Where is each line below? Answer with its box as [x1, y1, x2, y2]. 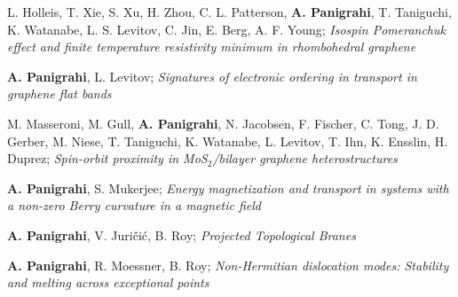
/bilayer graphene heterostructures [212, 149, 398, 168]
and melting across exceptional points [7, 273, 209, 292]
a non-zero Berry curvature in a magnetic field [7, 196, 261, 215]
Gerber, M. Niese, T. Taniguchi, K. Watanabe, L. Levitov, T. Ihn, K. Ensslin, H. [7, 131, 448, 150]
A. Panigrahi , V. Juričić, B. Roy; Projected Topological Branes [7, 225, 356, 244]
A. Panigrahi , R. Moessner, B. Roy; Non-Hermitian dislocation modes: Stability [7, 255, 449, 274]
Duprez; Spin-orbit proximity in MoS [7, 149, 208, 168]
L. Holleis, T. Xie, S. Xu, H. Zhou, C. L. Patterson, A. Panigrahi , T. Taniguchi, [7, 3, 452, 20]
